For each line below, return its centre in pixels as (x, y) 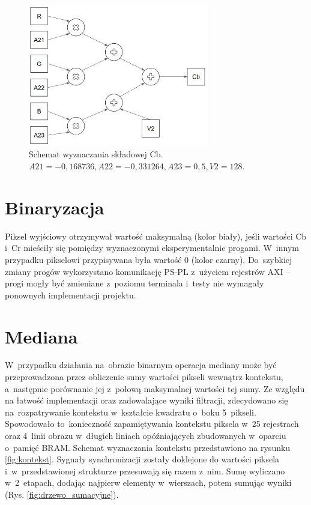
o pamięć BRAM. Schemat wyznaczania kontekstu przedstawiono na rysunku (148, 447)
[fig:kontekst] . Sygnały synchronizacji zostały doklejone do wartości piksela (142, 459)
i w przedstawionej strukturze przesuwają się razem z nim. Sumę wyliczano (145, 470)
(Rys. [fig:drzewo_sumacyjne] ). (62, 494)
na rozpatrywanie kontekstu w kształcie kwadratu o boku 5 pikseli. (131, 412)
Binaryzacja (55, 207)
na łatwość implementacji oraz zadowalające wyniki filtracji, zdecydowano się (146, 400)
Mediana (41, 336)
